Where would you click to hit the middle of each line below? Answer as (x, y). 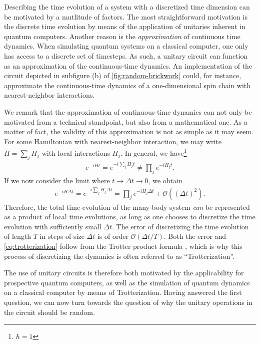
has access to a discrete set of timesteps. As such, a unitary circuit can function (126, 55)
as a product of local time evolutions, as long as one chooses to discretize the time (130, 217)
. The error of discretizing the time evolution (180, 226)
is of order (113, 236)
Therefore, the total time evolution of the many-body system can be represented (127, 207)
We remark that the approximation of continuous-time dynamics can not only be (128, 111)
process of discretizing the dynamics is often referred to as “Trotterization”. (119, 256)
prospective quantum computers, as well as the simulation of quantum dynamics (127, 282)
